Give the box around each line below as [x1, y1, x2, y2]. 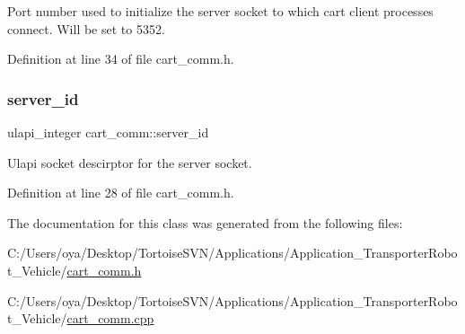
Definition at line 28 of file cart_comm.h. [7, 183, 234, 202]
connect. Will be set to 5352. [7, 19, 165, 38]
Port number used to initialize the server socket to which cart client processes [7, 2, 434, 20]
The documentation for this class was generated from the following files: [7, 213, 403, 232]
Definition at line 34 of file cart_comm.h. [7, 49, 234, 68]
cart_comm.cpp [66, 309, 154, 328]
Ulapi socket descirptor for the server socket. [7, 153, 252, 171]
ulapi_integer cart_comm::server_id [7, 123, 209, 141]
